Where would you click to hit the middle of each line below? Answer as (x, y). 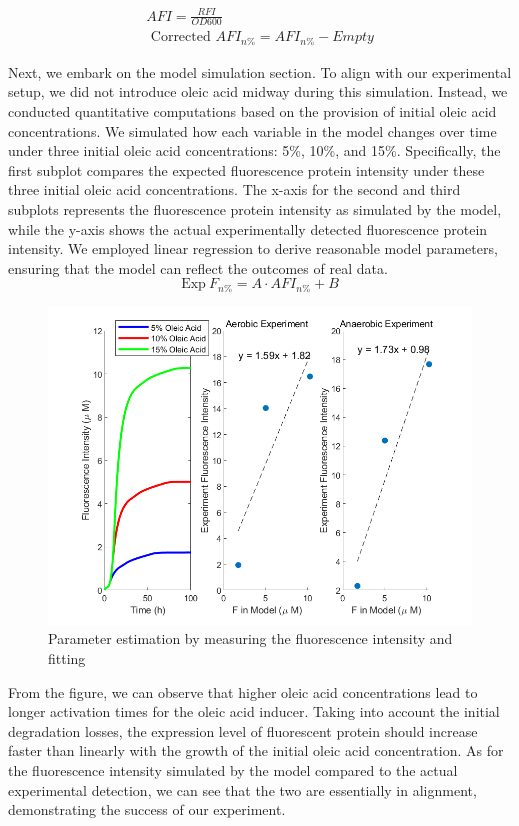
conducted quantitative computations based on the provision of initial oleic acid (252, 111)
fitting (67, 658)
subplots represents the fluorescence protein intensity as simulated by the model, (255, 209)
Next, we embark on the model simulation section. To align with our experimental (260, 71)
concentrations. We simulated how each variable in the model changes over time (252, 130)
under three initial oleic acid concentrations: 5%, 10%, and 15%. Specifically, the (254, 150)
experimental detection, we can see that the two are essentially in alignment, (242, 789)
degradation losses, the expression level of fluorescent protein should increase (243, 730)
